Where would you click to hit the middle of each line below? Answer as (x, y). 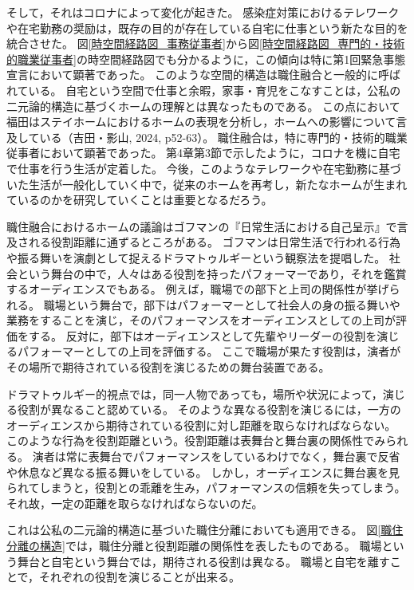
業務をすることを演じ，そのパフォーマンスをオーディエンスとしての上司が (201, 320)
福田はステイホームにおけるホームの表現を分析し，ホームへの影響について (201, 122)
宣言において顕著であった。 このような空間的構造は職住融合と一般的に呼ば (204, 75)
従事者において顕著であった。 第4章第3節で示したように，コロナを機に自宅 (203, 153)
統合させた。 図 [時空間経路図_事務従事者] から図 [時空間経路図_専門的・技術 (206, 43)
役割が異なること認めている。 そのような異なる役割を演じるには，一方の (209, 409)
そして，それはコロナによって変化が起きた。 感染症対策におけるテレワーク (203, 12)
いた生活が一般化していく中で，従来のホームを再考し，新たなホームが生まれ (207, 184)
